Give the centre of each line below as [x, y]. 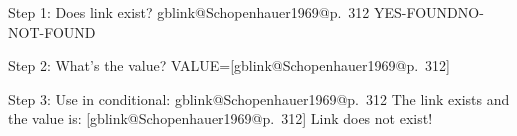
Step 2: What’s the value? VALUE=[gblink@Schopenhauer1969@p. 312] [229, 65]
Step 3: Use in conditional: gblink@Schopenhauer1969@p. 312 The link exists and [259, 98]
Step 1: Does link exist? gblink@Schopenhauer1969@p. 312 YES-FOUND [233, 12]
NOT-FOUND [52, 31]
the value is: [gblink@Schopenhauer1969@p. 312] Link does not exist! [220, 118]
